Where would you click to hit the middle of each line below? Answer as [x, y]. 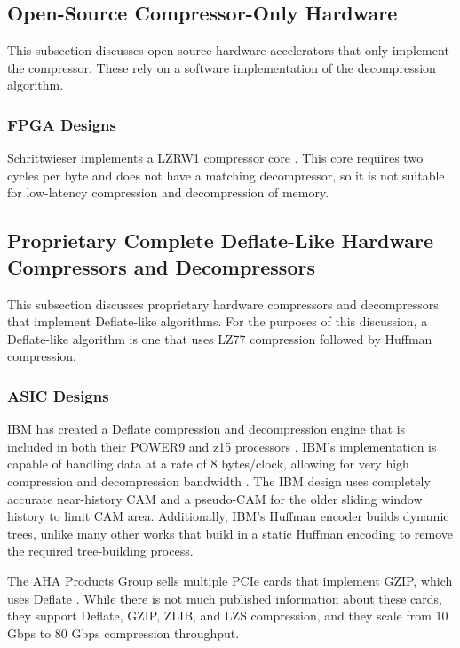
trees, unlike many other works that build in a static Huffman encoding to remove [230, 533]
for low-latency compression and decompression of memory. [168, 192]
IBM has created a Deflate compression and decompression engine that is [206, 429]
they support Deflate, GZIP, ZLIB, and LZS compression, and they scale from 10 [228, 616]
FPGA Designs [62, 124]
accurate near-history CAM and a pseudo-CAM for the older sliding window [215, 498]
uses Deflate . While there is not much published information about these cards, [225, 598]
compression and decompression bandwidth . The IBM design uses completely [219, 480]
